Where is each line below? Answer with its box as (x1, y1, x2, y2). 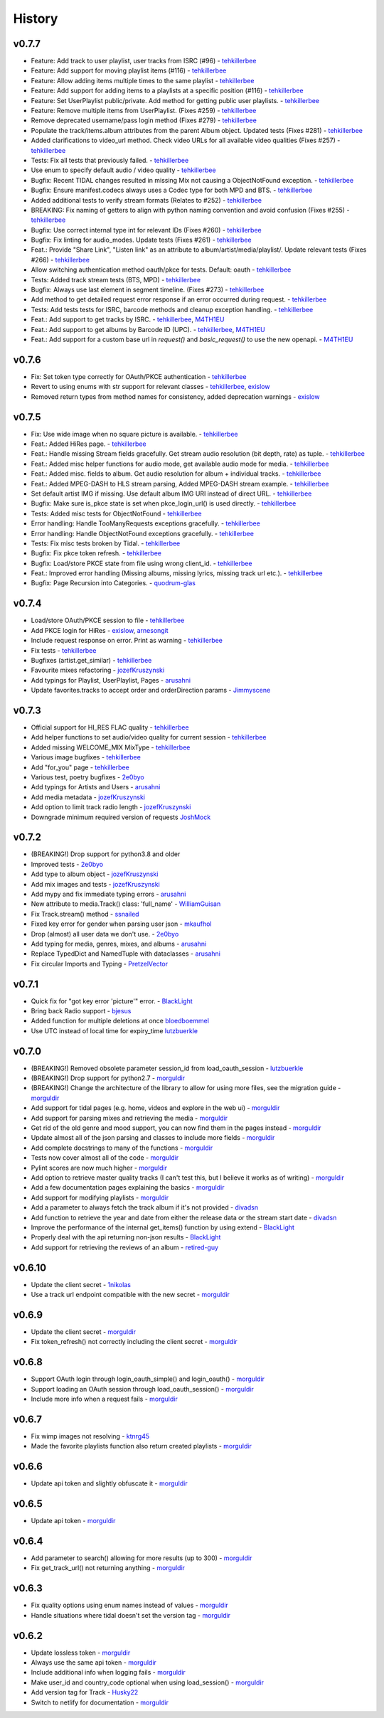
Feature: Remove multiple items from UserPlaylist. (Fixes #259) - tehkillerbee (31, 107, 257, 115)
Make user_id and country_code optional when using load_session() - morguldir (31, 1678, 265, 1687)
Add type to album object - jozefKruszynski (31, 870, 159, 878)
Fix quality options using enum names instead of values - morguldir (31, 1601, 229, 1610)
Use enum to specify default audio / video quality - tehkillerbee (31, 166, 216, 174)
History (13, 11, 58, 26)
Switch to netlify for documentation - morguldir (31, 1698, 169, 1707)
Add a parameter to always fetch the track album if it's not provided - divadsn (31, 1203, 259, 1212)
